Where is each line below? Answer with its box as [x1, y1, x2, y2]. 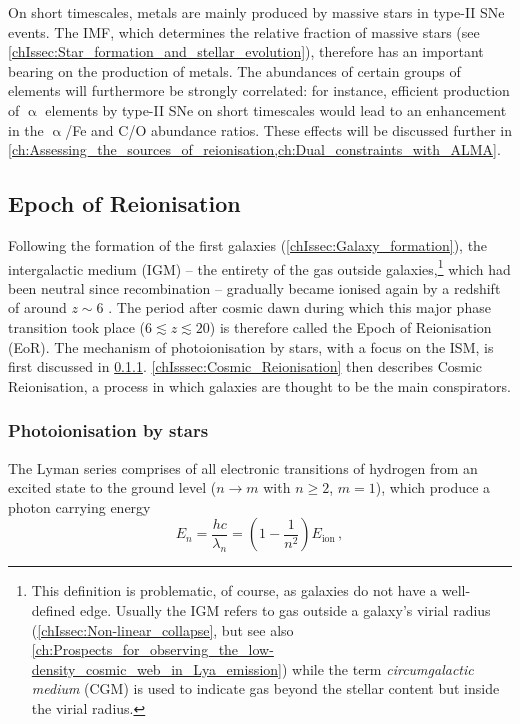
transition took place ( [8, 316, 146, 337]
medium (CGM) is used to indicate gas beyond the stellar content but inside [31, 678, 500, 699]
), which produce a [375, 477, 491, 498]
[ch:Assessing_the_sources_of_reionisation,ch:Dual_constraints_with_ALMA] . [8, 139, 501, 160]
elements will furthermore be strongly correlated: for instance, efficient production [8, 80, 510, 101]
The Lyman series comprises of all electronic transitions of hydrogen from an [8, 457, 478, 478]
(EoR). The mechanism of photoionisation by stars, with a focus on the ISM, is [8, 336, 494, 357]
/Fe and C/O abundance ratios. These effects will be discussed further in [65, 119, 512, 140]
